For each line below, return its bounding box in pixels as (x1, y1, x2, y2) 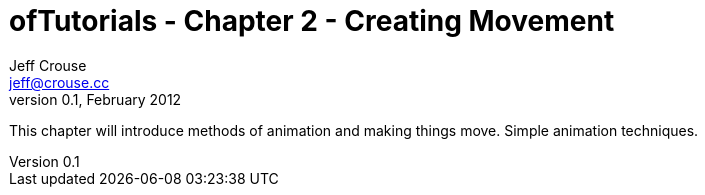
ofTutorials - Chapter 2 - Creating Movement (9, 4, 615, 38)
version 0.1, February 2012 (9, 90, 182, 108)
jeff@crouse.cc (9, 73, 110, 91)
